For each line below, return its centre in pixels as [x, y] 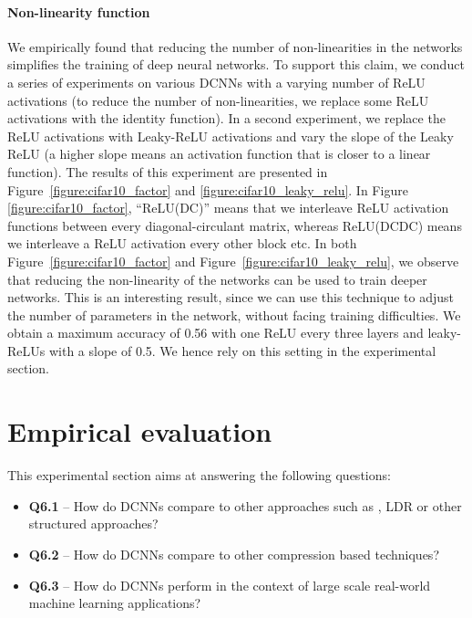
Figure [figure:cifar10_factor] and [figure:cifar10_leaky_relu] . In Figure [208, 189]
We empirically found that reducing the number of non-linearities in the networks [235, 46]
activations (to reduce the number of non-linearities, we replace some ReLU [218, 100]
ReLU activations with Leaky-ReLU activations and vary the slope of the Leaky [231, 136]
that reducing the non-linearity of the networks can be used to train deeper [217, 279]
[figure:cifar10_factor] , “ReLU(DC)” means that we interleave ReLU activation [228, 208]
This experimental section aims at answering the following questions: [199, 475]
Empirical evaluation [140, 431]
